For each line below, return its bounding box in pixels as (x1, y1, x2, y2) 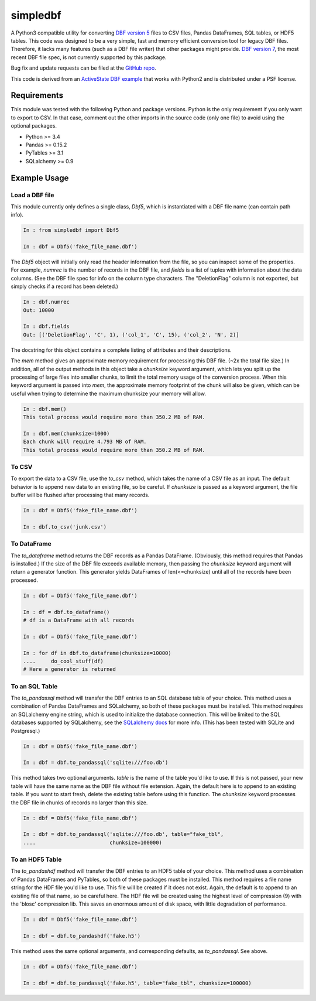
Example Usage (11, 173, 69, 183)
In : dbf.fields (23, 323, 70, 330)
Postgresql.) (11, 727, 40, 734)
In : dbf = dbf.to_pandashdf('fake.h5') (23, 933, 140, 939)
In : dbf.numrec (23, 299, 70, 306)
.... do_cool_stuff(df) (23, 657, 104, 664)
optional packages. (11, 122, 57, 129)
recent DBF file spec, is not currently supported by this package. (11, 53, 167, 61)
